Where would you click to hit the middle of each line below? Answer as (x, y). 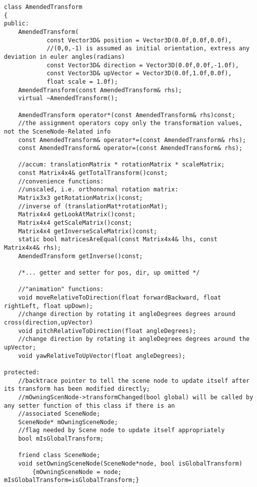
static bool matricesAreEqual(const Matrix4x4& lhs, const (118, 240)
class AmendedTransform (43, 7)
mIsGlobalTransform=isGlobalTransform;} (72, 480)
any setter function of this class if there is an (89, 406)
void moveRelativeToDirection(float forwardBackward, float (120, 297)
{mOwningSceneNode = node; (77, 472)
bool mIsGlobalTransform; (61, 439)
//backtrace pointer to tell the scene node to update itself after (134, 381)
